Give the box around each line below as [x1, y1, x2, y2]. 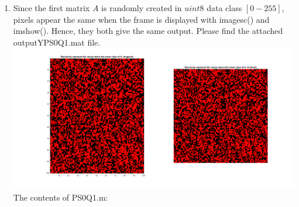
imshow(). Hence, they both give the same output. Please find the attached [13, 25, 283, 37]
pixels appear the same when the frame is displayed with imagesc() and [13, 13, 270, 25]
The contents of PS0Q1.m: [13, 191, 108, 203]
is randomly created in [101, 2, 182, 13]
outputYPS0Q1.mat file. [13, 36, 101, 48]
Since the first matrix [13, 2, 90, 13]
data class [207, 2, 242, 13]
